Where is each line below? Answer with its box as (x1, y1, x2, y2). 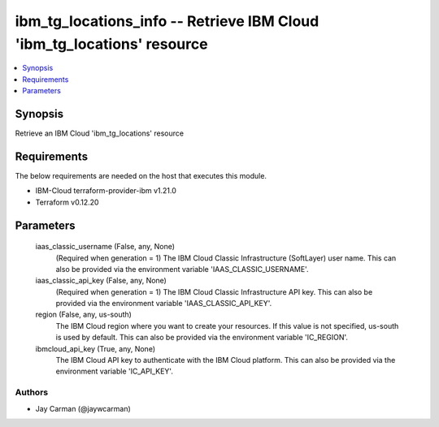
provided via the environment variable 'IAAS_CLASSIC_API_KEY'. (55, 299, 272, 308)
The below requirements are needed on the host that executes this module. (15, 170, 267, 180)
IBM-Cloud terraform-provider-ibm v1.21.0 (35, 186, 176, 196)
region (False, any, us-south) (35, 309, 132, 320)
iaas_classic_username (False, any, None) (35, 242, 175, 252)
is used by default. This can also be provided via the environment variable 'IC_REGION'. (55, 333, 349, 343)
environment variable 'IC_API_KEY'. (55, 366, 174, 377)
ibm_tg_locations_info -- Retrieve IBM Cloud (15, 12, 319, 30)
